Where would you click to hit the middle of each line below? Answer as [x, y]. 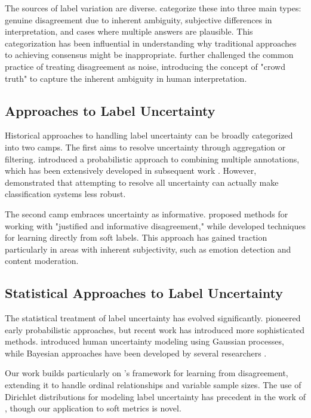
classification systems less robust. [65, 194]
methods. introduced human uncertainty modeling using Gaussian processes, [144, 341]
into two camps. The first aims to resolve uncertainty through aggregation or [145, 147]
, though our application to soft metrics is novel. [93, 408]
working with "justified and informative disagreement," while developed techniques [155, 225]
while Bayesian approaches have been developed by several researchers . [136, 353]
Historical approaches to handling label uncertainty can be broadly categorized [149, 135]
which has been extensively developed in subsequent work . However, [131, 170]
